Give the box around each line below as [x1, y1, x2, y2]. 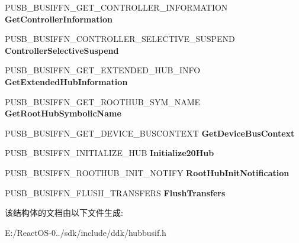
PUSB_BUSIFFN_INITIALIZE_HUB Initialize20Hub [5, 147, 214, 159]
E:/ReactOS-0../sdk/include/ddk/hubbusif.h [5, 226, 166, 238]
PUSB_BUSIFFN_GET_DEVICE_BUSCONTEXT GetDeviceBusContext [5, 127, 295, 139]
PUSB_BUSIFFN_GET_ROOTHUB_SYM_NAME [5, 95, 201, 108]
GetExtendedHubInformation [5, 75, 128, 88]
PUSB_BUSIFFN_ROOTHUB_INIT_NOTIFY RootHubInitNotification [5, 166, 290, 179]
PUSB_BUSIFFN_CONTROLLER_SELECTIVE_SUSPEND [5, 33, 235, 45]
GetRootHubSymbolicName [5, 107, 121, 119]
